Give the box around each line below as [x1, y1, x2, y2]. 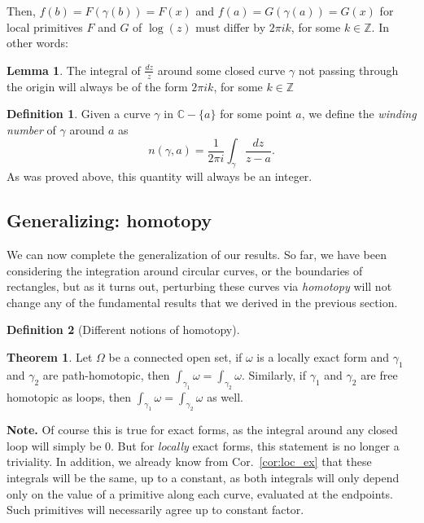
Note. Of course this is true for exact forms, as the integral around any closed [7, 421, 398, 438]
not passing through [298, 61, 399, 78]
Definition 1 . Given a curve [7, 105, 151, 122]
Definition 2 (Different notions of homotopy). [7, 321, 240, 338]
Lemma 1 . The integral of [7, 61, 141, 78]
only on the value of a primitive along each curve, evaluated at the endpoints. [7, 485, 393, 502]
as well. [207, 388, 243, 405]
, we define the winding [301, 105, 417, 122]
